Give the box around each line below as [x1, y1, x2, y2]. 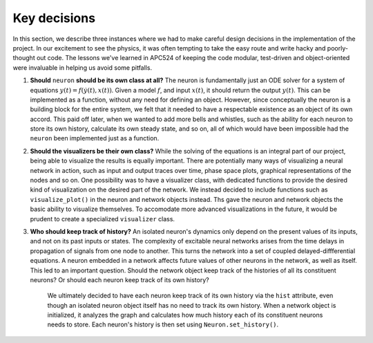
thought [12, 54, 35, 62]
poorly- [327, 44, 349, 52]
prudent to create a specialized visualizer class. [30, 214, 175, 223]
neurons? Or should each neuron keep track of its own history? [30, 275, 210, 284]
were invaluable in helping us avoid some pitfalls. [12, 63, 152, 72]
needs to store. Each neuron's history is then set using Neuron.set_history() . [47, 320, 279, 328]
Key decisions [12, 10, 96, 26]
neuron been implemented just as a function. [30, 134, 160, 142]
